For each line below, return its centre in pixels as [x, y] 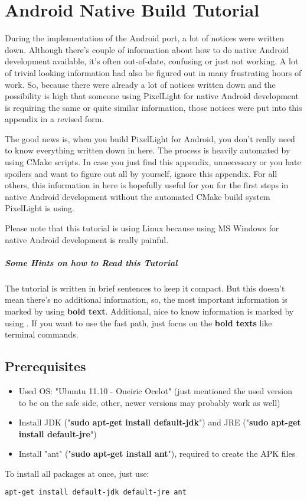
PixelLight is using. [40, 208]
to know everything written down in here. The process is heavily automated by [148, 150]
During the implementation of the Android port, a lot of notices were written [144, 38]
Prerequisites [45, 366]
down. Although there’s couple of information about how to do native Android [147, 49]
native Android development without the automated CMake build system [138, 196]
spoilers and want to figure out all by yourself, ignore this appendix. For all [141, 173]
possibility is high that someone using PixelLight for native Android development [152, 96]
